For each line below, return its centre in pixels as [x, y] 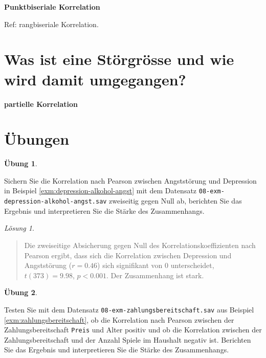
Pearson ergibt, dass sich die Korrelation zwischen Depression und [128, 255]
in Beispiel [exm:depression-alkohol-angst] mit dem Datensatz [101, 191]
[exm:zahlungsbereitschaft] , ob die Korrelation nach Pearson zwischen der [119, 319]
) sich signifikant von [130, 265]
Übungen [37, 139]
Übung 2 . [21, 292]
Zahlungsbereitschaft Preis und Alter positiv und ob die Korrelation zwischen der [133, 330]
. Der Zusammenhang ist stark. [155, 275]
